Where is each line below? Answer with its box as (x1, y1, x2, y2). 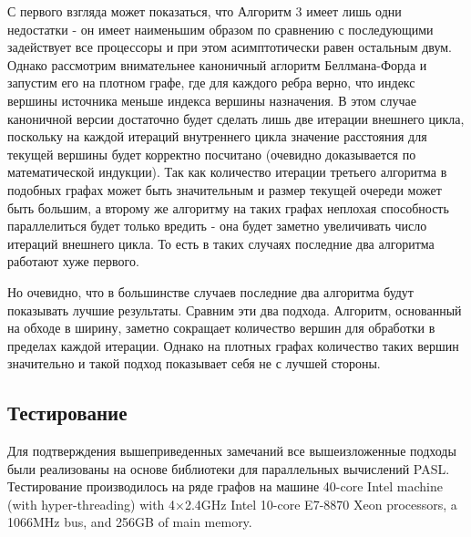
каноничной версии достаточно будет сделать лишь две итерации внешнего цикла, (7, 108, 465, 128)
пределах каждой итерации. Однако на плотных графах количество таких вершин (7, 336, 459, 355)
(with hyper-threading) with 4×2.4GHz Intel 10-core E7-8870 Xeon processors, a (7, 494, 457, 513)
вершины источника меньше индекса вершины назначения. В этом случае (7, 90, 417, 109)
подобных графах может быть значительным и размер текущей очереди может (7, 180, 442, 199)
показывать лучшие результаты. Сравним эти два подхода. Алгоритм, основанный (7, 300, 462, 319)
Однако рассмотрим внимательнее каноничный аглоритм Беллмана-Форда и (7, 55, 427, 74)
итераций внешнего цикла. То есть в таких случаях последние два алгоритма (7, 233, 435, 253)
